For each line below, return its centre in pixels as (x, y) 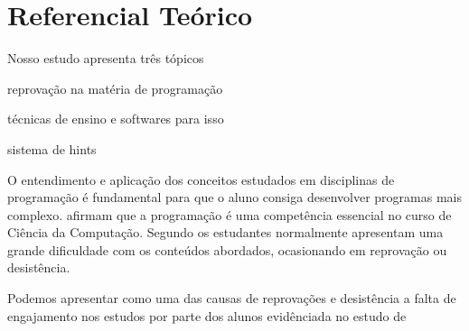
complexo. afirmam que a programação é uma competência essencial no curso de (230, 214)
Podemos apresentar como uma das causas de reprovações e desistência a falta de (232, 298)
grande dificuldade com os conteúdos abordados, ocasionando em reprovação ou (227, 249)
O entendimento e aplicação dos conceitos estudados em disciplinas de (201, 179)
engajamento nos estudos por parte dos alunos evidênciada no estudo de (207, 315)
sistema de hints (52, 148)
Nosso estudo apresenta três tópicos (106, 58)
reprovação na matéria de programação (115, 88)
